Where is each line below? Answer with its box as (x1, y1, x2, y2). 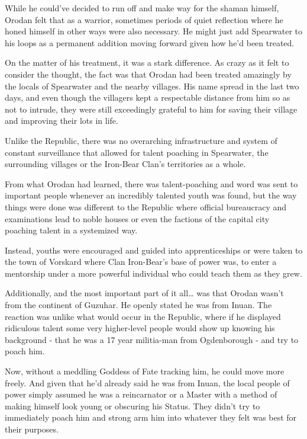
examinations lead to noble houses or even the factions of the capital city (5, 212, 270, 225)
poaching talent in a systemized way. (5, 224, 138, 236)
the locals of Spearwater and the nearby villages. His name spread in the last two (5, 79, 299, 92)
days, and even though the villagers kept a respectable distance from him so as (5, 91, 290, 104)
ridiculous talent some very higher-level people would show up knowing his (5, 322, 275, 334)
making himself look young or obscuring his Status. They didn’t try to (5, 399, 260, 412)
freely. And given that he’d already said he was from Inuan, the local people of (5, 376, 290, 389)
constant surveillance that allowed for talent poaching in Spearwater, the (5, 146, 269, 158)
